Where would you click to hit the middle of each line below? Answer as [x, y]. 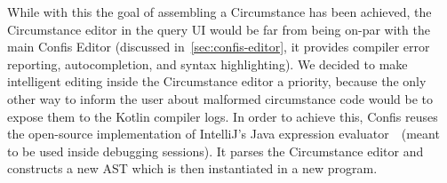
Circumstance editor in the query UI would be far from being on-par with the [219, 29]
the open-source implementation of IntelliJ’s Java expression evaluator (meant [223, 134]
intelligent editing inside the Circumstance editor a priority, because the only [217, 81]
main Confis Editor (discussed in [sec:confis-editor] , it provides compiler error [219, 47]
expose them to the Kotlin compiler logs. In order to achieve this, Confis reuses [223, 116]
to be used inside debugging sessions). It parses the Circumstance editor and [216, 151]
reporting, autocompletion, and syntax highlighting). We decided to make [208, 64]
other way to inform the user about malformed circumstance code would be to [220, 98]
